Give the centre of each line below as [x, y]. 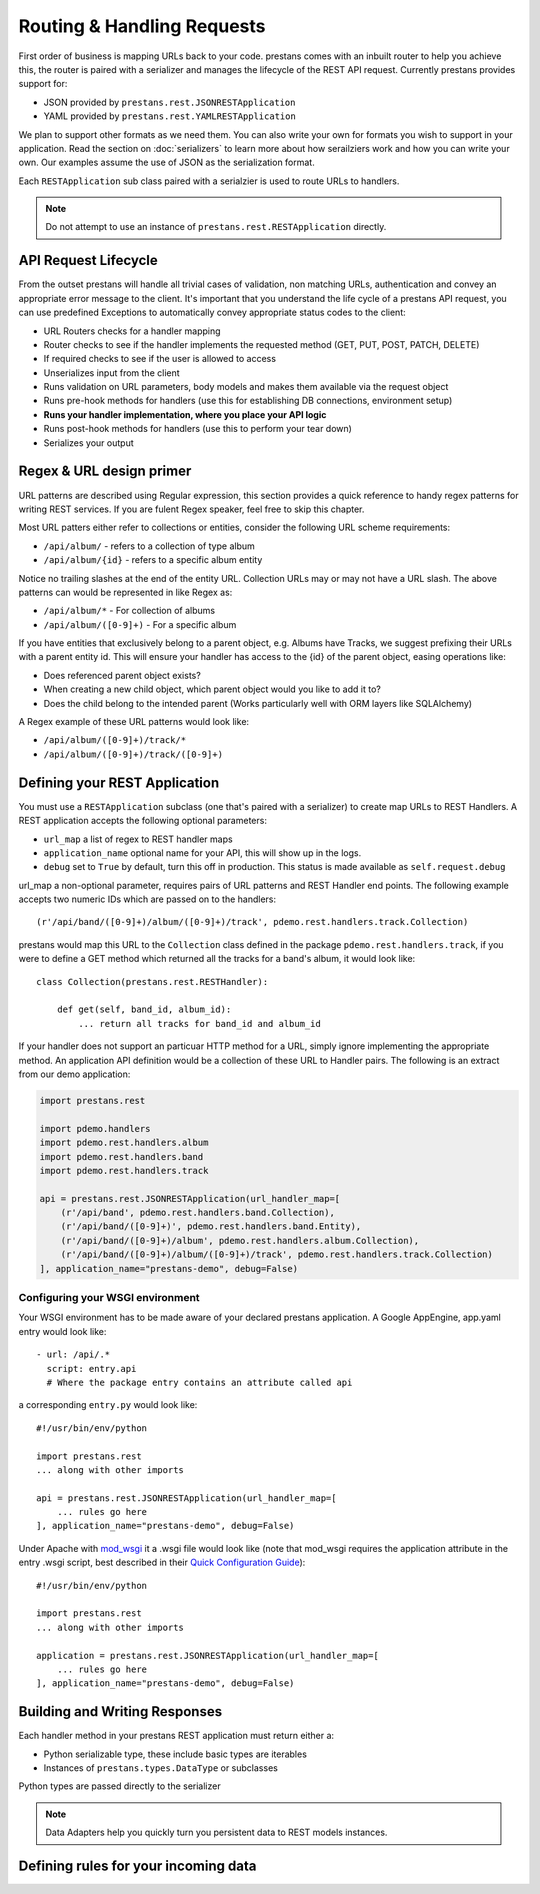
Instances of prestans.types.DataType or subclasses [161, 1768]
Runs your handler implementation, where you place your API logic [185, 414]
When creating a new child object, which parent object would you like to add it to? [212, 689]
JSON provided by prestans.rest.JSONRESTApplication [169, 102]
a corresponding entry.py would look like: [108, 1405]
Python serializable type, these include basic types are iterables [175, 1754]
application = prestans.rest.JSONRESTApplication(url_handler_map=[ [207, 1655]
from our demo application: [74, 1074]
